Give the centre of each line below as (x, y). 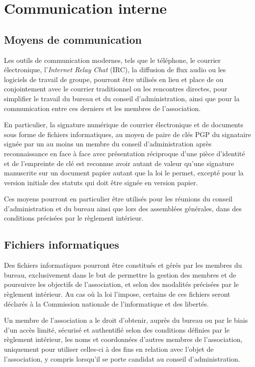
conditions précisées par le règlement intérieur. (74, 218)
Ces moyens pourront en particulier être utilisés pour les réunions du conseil (118, 199)
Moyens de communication (73, 39)
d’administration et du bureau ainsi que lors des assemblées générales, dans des (123, 208)
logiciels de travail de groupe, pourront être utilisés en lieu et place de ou (114, 79)
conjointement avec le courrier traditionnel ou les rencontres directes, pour (116, 89)
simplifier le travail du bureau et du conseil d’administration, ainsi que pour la (122, 98)
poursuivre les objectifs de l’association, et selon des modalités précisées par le (121, 284)
